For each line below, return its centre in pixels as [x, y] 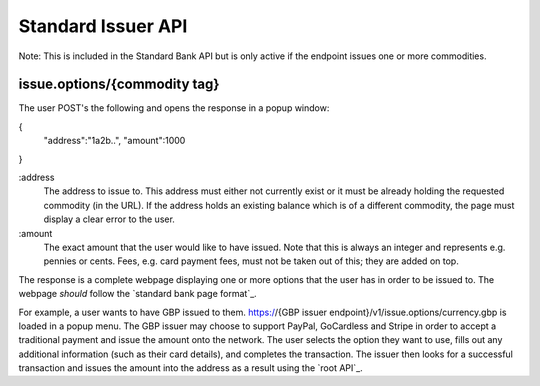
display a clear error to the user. [109, 219]
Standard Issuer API [103, 26]
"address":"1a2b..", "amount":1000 [114, 141]
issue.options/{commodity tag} [119, 84]
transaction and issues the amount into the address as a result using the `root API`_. [191, 368]
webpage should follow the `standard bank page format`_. [137, 294]
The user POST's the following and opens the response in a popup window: [174, 108]
